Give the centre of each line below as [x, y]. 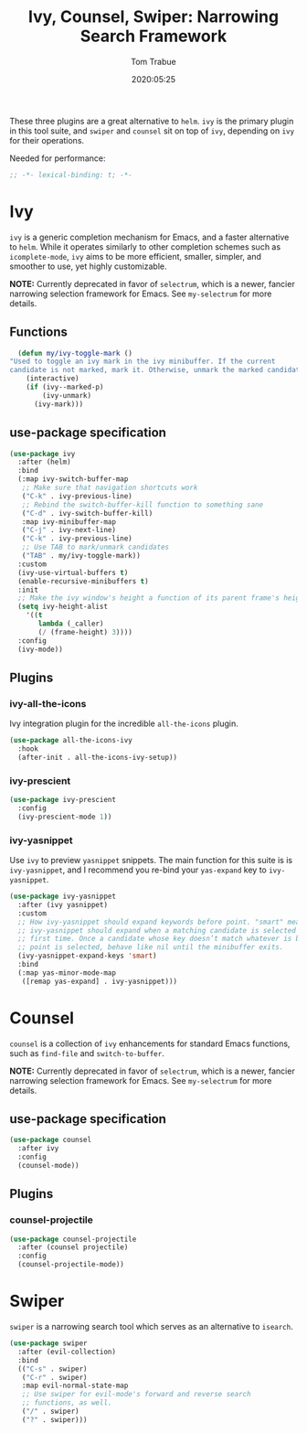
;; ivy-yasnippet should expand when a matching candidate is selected [157, 930]
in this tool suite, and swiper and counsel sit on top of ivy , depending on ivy [152, 131]
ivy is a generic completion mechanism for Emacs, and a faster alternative [149, 237]
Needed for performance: [58, 158]
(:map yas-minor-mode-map [67, 973]
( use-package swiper [49, 1343]
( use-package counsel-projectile [73, 1239]
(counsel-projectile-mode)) [71, 1265]
